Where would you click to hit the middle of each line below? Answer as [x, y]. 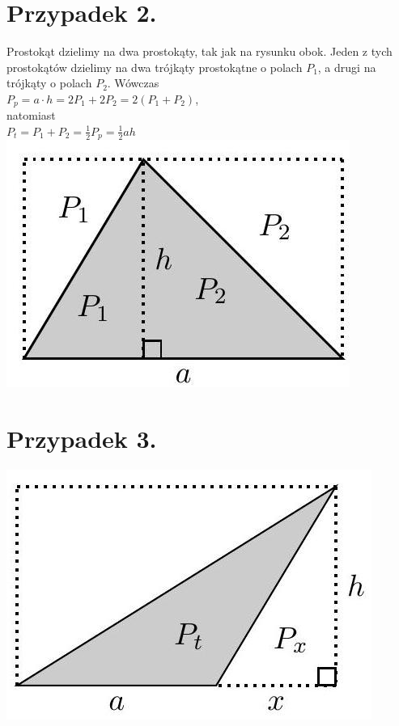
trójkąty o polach [49, 83]
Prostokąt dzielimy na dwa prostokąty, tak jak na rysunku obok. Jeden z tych [199, 51]
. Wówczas [133, 83]
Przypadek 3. [82, 439]
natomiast [31, 115]
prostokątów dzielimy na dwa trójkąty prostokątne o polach [155, 67]
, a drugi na [347, 67]
